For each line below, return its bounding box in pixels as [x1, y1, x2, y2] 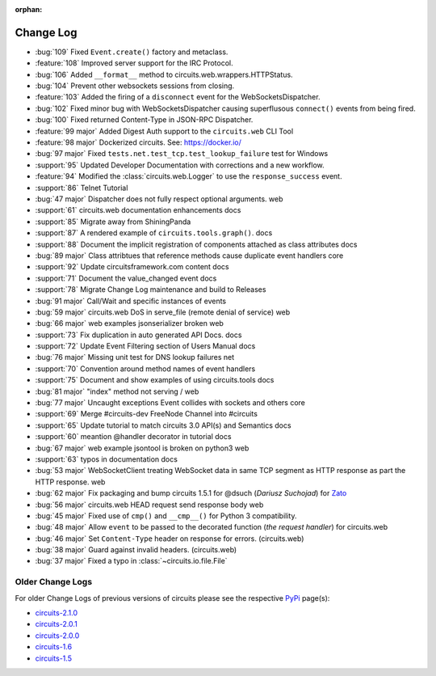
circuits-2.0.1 [35, 619, 78, 629]
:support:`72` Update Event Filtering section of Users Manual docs [35, 341, 256, 351]
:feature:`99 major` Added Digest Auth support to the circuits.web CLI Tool [35, 126, 294, 136]
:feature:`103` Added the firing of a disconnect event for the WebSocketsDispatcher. [35, 92, 321, 102]
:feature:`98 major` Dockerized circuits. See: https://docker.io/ [35, 137, 241, 147]
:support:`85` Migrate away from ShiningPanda [35, 217, 191, 226]
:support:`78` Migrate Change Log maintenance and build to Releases [35, 285, 266, 294]
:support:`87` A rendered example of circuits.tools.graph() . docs [35, 228, 273, 238]
